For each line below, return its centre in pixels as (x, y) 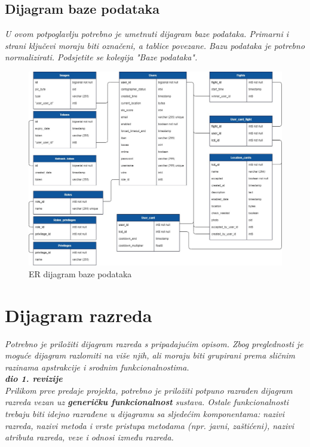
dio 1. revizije (34, 379)
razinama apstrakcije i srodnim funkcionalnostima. (97, 367)
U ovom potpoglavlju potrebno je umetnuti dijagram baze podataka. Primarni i (147, 34)
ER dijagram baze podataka (80, 273)
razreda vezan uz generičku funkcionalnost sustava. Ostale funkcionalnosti (147, 402)
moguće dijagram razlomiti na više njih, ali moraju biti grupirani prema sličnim (150, 355)
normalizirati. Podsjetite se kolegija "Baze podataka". (101, 57)
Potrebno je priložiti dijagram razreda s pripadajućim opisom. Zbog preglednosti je (154, 343)
